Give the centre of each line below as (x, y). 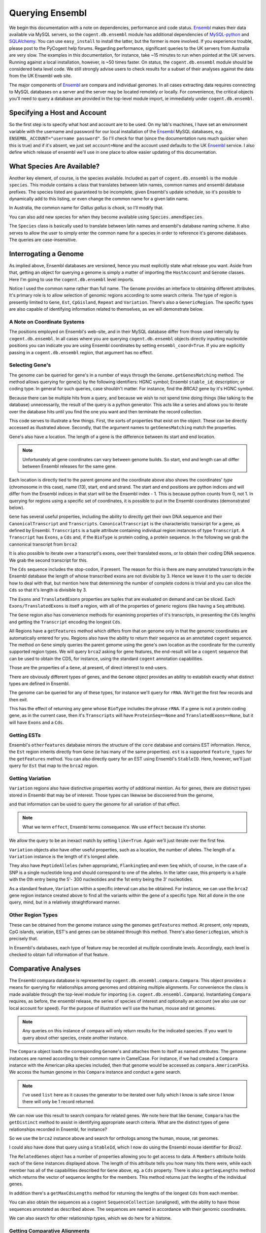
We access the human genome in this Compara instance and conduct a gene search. (95, 1072)
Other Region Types (33, 915)
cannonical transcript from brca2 (43, 544)
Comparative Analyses (45, 968)
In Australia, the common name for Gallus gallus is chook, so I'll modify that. (86, 208)
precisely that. (24, 939)
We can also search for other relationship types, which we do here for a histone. (90, 1218)
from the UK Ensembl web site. (41, 76)
